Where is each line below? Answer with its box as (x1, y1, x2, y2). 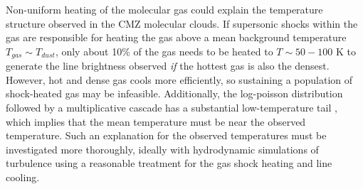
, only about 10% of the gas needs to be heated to (55, 43, 273, 58)
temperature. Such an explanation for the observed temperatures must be (6, 128, 327, 143)
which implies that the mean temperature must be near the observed (6, 114, 306, 129)
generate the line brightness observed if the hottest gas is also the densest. (6, 58, 330, 73)
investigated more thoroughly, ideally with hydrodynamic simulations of (6, 141, 319, 156)
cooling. (6, 169, 40, 184)
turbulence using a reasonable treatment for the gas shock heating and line (6, 156, 332, 171)
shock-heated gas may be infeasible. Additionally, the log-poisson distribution (6, 86, 343, 101)
